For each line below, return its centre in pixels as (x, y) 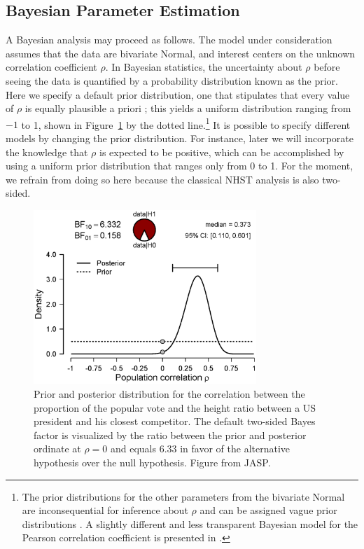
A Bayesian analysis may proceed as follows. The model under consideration (169, 40)
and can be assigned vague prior (268, 510)
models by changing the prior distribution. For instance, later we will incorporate (180, 138)
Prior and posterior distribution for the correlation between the (169, 394)
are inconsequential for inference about (105, 510)
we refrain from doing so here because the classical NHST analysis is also (162, 179)
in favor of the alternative (235, 449)
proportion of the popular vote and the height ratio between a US (175, 407)
